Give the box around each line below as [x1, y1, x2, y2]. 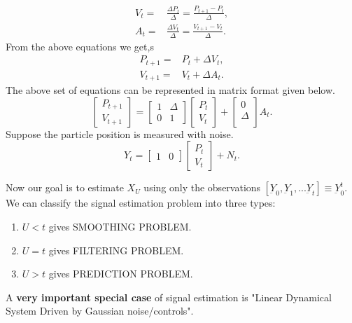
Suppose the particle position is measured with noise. [6, 126, 234, 141]
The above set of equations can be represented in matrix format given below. [6, 83, 335, 97]
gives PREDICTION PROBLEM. [48, 266, 193, 281]
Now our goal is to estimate [6, 180, 124, 195]
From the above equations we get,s [6, 39, 154, 53]
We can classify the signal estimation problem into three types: [6, 195, 276, 210]
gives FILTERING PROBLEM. [48, 242, 184, 257]
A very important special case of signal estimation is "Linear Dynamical [6, 289, 332, 304]
